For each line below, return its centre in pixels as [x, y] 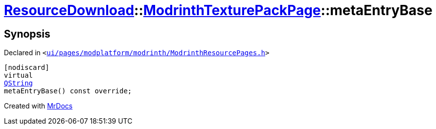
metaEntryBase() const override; [68, 91]
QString [19, 83]
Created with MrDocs [38, 106]
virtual [19, 75]
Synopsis [27, 34]
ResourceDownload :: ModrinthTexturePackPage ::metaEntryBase [218, 10]
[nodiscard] [27, 68]
